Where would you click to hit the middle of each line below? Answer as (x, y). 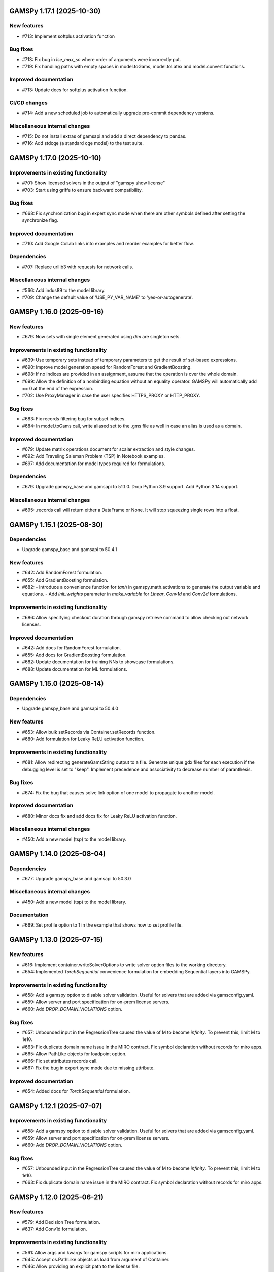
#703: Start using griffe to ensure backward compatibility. (82, 190)
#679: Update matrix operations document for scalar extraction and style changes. (109, 449)
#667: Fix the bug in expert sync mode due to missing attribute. (88, 1068)
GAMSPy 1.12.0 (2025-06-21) (57, 1197)
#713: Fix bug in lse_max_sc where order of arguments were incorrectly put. (101, 59)
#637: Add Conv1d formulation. (55, 1229)
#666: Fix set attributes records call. (60, 1061)
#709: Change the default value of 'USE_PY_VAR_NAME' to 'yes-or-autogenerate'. (108, 297)
